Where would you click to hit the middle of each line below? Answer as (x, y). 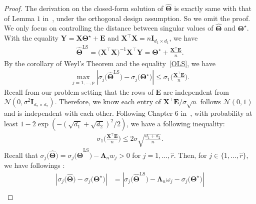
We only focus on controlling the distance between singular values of (109, 28)
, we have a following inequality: (176, 124)
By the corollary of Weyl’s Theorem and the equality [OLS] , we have (110, 63)
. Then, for (190, 155)
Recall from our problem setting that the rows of (79, 91)
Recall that (21, 155)
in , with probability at (216, 113)
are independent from (196, 91)
